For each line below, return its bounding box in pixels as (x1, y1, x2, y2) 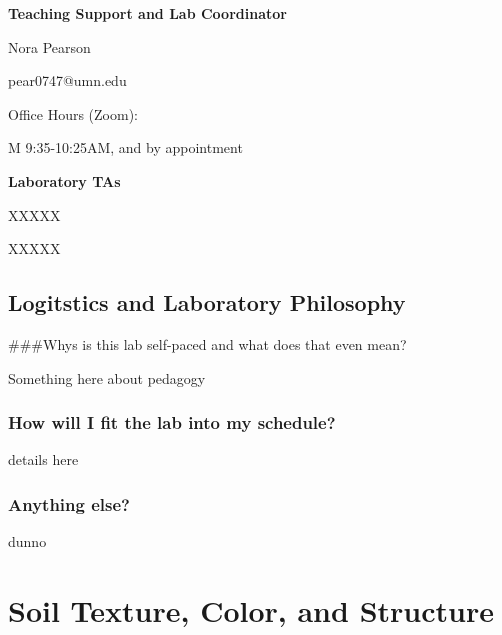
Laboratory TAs (8, 170, 121, 191)
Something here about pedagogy (8, 367, 206, 388)
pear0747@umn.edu (8, 70, 127, 91)
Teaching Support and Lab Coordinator (8, 3, 287, 23)
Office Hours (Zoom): (8, 103, 138, 124)
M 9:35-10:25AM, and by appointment (8, 137, 243, 158)
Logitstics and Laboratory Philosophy (8, 287, 406, 318)
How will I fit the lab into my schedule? (8, 410, 336, 435)
